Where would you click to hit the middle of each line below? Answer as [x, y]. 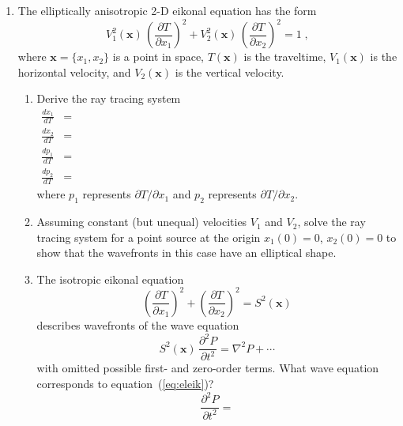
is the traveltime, [285, 57]
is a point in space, [158, 57]
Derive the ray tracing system [109, 98]
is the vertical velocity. [230, 72]
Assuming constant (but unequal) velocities [142, 222]
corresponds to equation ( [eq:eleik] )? [125, 384]
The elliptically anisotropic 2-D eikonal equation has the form [167, 10]
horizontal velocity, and [74, 72]
